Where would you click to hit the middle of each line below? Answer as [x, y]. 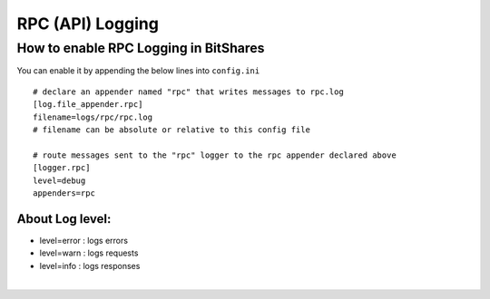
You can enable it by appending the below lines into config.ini [138, 71]
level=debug [59, 180]
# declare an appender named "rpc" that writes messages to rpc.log [188, 92]
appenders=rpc [64, 193]
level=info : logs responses [90, 265]
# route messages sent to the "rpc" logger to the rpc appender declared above [215, 155]
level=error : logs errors [84, 240]
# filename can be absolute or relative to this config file [171, 130]
